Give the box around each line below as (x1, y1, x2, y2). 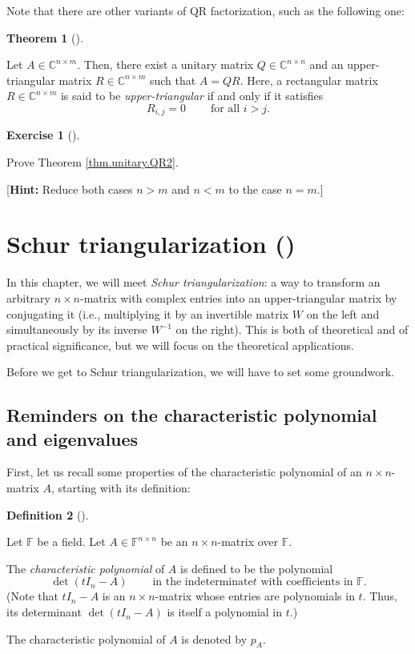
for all (210, 102, 240, 114)
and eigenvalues (6, 426, 139, 451)
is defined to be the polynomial (180, 560, 333, 576)
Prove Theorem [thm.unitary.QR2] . (6, 154, 179, 171)
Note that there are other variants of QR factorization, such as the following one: (6, 2, 405, 18)
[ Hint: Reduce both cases (6, 180, 133, 197)
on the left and (306, 305, 380, 322)
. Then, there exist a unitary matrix (77, 56, 254, 73)
